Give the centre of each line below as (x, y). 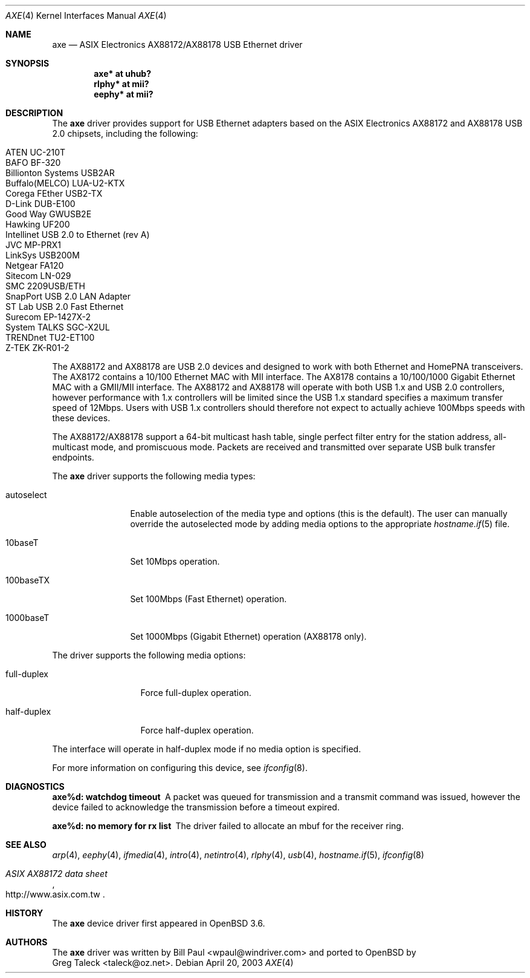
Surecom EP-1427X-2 (48, 317)
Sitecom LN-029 (38, 276)
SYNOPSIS (27, 63)
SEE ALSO (26, 845)
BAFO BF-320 (33, 162)
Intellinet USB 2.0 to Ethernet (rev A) (78, 235)
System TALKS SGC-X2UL (58, 327)
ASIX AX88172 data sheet (57, 874)
